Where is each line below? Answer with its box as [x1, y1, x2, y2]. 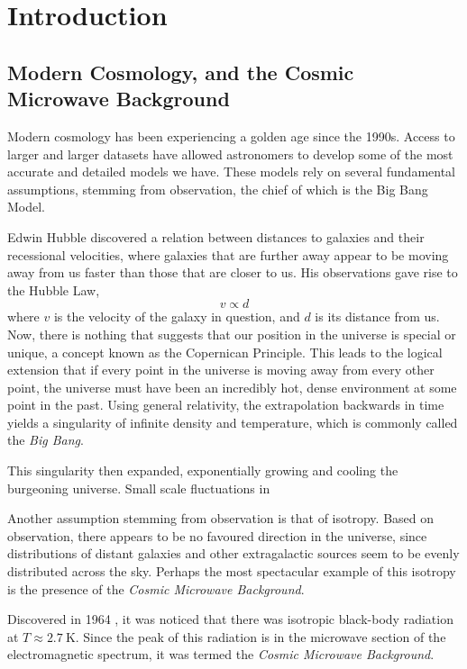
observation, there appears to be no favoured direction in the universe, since [7, 526, 427, 545]
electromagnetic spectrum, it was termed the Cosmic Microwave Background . [7, 645, 435, 664]
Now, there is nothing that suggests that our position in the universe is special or [7, 324, 456, 343]
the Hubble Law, [7, 280, 100, 299]
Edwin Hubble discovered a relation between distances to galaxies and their [7, 227, 425, 246]
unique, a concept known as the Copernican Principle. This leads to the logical [7, 342, 443, 361]
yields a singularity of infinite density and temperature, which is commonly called [7, 412, 458, 431]
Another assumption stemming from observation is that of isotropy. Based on [7, 509, 435, 528]
